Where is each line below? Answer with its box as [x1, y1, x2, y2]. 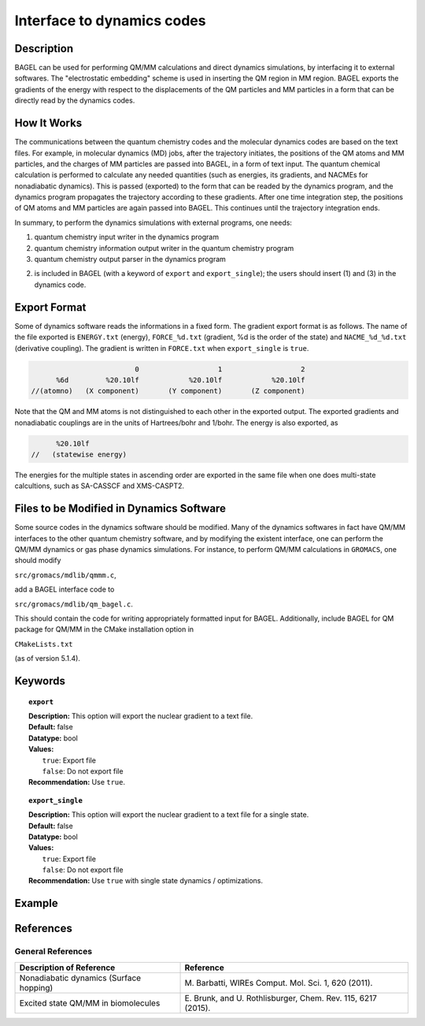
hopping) [19, 982, 54, 993]
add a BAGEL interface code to [14, 584, 115, 595]
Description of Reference [19, 962, 116, 973]
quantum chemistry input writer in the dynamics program [34, 233, 220, 242]
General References [14, 946, 93, 957]
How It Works [14, 117, 83, 130]
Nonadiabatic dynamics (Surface [19, 972, 142, 983]
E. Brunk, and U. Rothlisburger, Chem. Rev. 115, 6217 [184, 992, 378, 1003]
